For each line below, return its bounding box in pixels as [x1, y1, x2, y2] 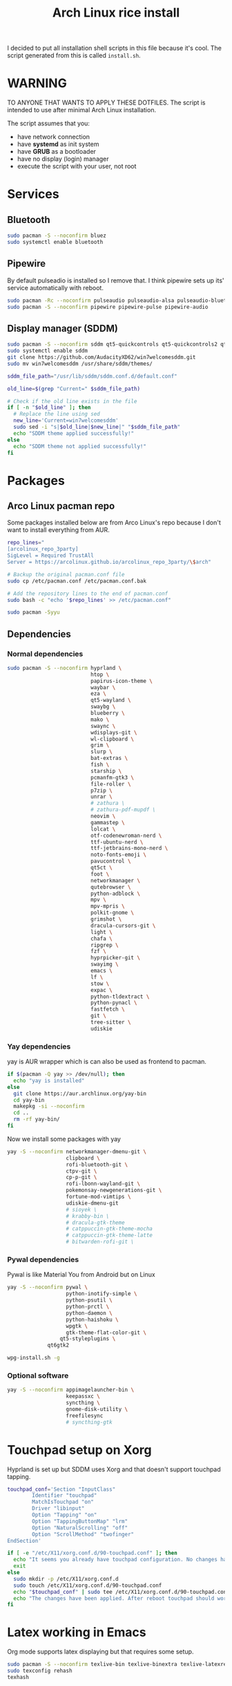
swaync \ [90, 722, 116, 729]
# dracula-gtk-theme [66, 1219, 126, 1226]
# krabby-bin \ [66, 1212, 110, 1220]
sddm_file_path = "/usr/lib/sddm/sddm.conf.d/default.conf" [7, 373, 177, 380]
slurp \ [90, 748, 113, 756]
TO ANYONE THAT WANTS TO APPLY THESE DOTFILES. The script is [7, 98, 206, 107]
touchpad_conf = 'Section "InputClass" [7, 1486, 116, 1493]
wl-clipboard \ [90, 736, 135, 743]
